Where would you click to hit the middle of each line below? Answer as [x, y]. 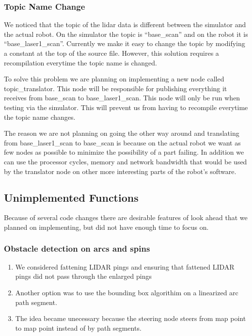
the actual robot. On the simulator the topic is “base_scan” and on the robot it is [126, 34]
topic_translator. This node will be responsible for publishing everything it [116, 88]
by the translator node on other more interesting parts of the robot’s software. [120, 171]
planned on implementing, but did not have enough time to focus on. [106, 227]
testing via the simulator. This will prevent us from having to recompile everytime [126, 107]
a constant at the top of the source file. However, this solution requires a [111, 53]
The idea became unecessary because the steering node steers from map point [131, 318]
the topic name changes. [40, 117]
